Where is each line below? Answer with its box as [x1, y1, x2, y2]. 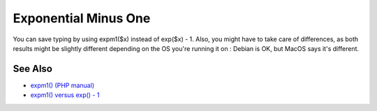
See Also [13, 63, 52, 75]
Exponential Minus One [13, 10, 151, 26]
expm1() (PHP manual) [30, 81, 94, 89]
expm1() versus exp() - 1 [30, 91, 100, 99]
